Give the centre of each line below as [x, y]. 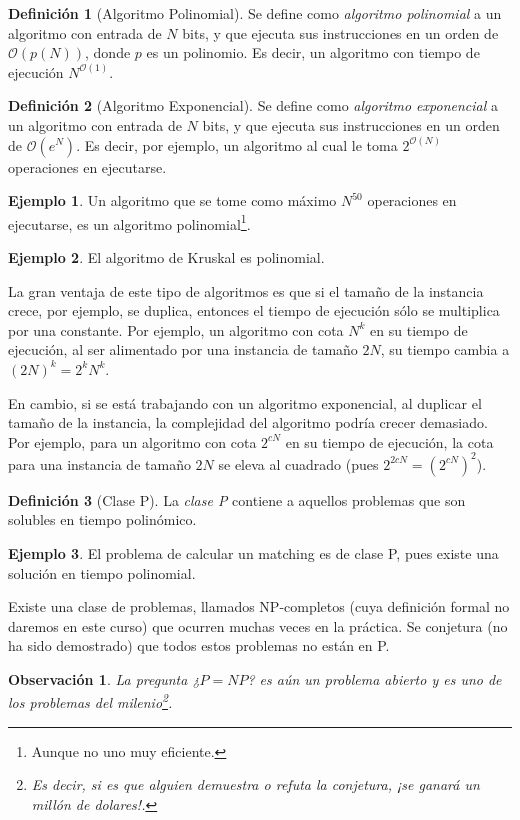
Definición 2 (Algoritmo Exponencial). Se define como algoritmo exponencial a [253, 105]
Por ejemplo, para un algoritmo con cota [132, 441]
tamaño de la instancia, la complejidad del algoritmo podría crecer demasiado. [248, 422]
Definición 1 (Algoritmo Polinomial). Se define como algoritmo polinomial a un [255, 13]
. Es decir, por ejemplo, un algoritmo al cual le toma [237, 144]
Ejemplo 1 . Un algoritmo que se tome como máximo [172, 200]
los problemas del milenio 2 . [90, 701]
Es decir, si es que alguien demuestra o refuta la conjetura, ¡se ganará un [255, 784]
